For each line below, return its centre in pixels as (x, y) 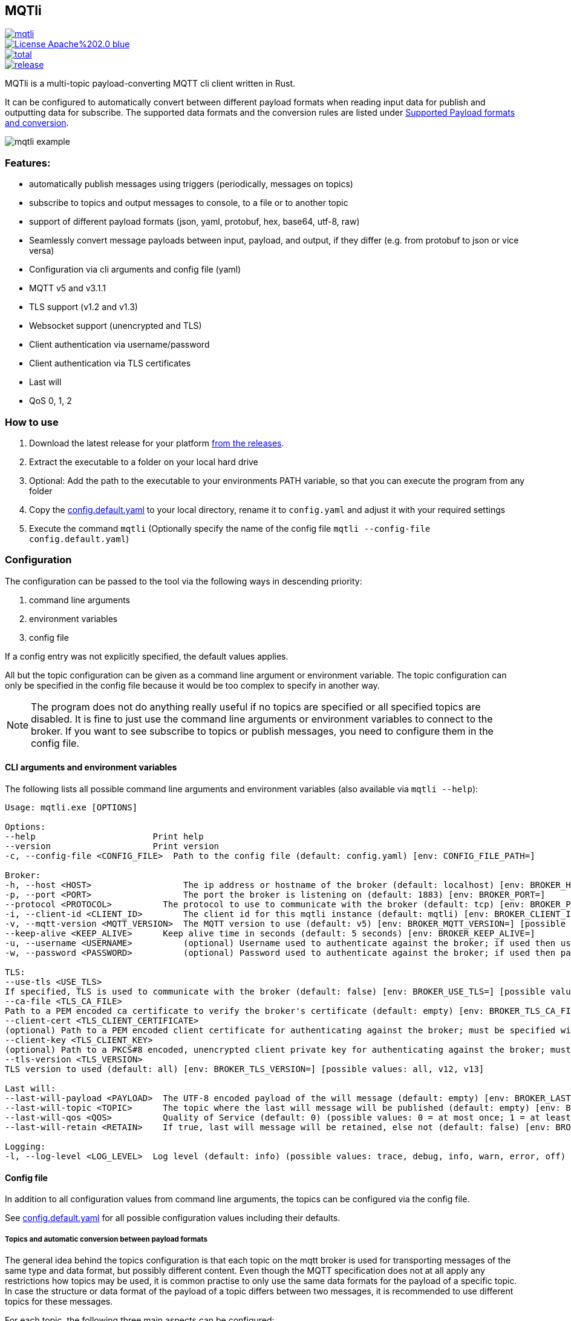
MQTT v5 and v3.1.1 (67, 288)
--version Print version (112, 846)
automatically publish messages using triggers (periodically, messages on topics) (191, 184)
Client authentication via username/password (119, 345)
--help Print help (104, 836)
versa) (42, 251)
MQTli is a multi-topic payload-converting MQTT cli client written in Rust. (150, 84)
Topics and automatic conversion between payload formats (106, 1239)
